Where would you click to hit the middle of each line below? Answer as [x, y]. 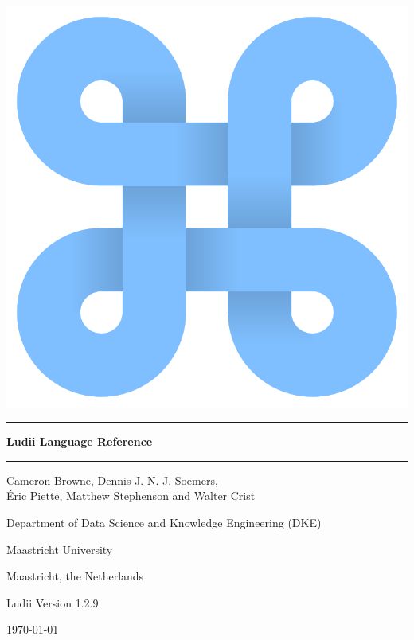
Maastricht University [60, 549]
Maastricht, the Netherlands [75, 576]
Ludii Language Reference [80, 441]
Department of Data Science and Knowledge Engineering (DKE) [164, 523]
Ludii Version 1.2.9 [53, 602]
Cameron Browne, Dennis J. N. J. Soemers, [112, 480]
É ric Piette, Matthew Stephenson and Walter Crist [131, 496]
